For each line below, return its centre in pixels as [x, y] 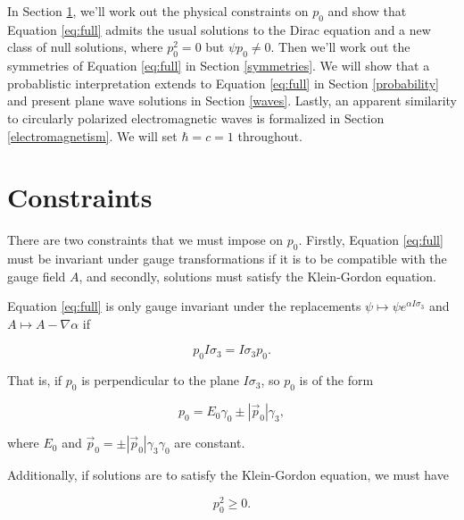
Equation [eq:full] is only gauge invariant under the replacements [184, 306]
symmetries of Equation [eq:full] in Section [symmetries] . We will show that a [219, 66]
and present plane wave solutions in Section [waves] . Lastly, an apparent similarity [232, 101]
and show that [367, 11]
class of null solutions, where [85, 47]
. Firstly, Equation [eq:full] [371, 240]
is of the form [336, 380]
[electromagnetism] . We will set [92, 135]
